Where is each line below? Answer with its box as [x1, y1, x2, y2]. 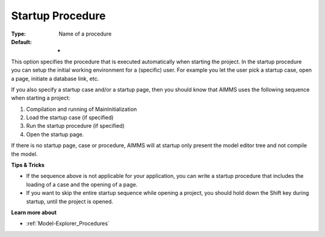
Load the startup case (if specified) [26, 114, 114, 121]
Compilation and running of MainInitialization [26, 106, 137, 113]
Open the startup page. [26, 130, 84, 138]
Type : [11, 30, 26, 37]
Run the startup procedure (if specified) [26, 122, 125, 130]
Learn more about [11, 209, 57, 216]
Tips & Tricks [11, 162, 45, 169]
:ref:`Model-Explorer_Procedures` [26, 220, 110, 227]
